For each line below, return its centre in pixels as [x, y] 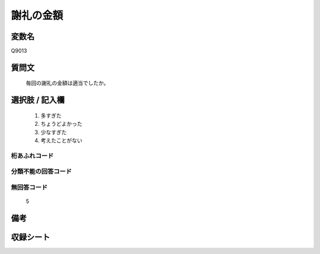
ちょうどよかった [61, 124]
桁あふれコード [32, 155]
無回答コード [29, 187]
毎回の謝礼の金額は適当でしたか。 [67, 83]
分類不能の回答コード [41, 172]
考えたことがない [61, 141]
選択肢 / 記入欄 [38, 100]
